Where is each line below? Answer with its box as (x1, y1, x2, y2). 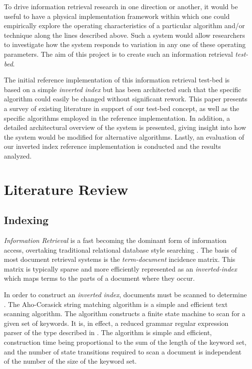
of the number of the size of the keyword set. (4, 356, 137, 366)
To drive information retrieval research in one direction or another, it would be (4, 1, 238, 11)
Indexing (4, 212, 49, 227)
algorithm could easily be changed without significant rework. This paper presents (4, 94, 248, 104)
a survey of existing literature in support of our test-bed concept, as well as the (4, 103, 239, 113)
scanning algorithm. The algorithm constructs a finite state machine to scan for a (4, 308, 246, 319)
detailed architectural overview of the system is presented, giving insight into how (4, 122, 246, 132)
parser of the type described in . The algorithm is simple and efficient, (4, 327, 212, 337)
